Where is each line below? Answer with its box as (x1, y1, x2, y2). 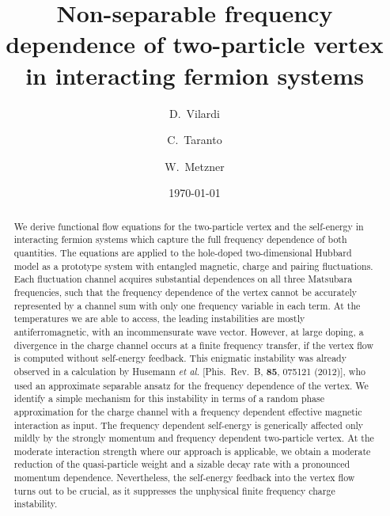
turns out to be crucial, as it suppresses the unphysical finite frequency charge (13, 484, 335, 497)
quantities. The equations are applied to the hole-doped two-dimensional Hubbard (13, 245, 352, 259)
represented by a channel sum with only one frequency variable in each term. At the (13, 298, 361, 312)
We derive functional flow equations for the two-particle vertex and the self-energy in (13, 219, 364, 233)
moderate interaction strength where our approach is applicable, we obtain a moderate (13, 444, 371, 457)
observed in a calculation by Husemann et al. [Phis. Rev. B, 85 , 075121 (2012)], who (13, 364, 365, 378)
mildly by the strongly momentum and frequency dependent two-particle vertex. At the (13, 431, 374, 445)
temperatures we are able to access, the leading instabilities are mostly (13, 312, 305, 325)
